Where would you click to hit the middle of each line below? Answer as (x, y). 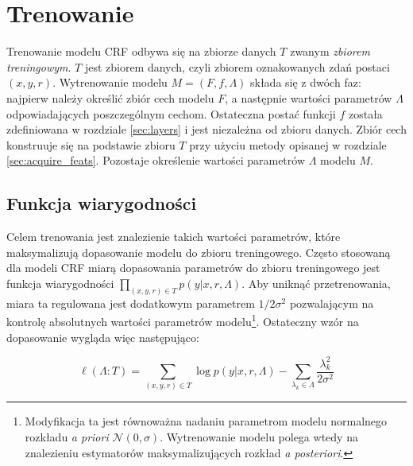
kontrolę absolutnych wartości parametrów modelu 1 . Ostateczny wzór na (183, 320)
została (365, 113)
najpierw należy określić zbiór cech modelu (110, 97)
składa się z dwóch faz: (306, 82)
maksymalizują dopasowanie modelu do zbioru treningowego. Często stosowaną (199, 252)
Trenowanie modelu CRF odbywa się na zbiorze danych (141, 51)
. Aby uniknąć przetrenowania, (316, 283)
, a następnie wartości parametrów (309, 97)
